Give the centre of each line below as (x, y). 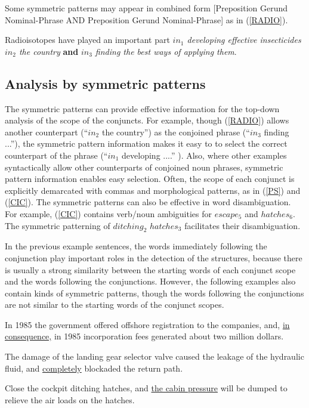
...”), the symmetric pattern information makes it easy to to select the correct (146, 143)
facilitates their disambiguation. (242, 225)
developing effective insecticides (244, 40)
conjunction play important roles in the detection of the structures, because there (154, 257)
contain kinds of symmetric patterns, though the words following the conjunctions (154, 293)
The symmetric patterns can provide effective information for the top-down (142, 108)
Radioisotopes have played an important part (87, 40)
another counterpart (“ (47, 132)
